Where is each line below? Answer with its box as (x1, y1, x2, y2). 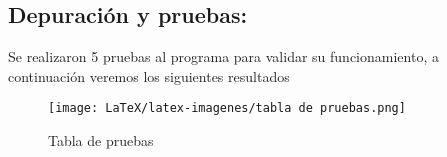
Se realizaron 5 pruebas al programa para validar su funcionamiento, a (8, 46, 439, 67)
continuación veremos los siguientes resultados (8, 65, 290, 86)
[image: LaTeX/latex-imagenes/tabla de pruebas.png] (48, 101, 406, 116)
